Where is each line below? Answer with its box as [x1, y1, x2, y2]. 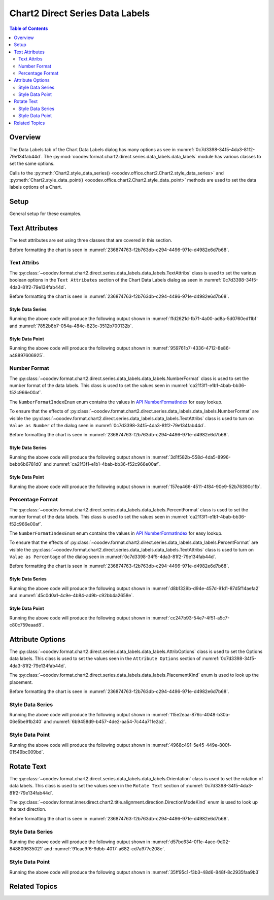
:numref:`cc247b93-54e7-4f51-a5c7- [151, 614, 230, 621]
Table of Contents [9, 25, 48, 31]
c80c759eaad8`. [9, 622, 44, 628]
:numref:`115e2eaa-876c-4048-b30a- [151, 712, 230, 718]
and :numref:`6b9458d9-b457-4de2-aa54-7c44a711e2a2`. [44, 718, 167, 725]
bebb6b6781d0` [9, 461, 43, 467]
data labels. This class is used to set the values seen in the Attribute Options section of [9, 655, 201, 662]
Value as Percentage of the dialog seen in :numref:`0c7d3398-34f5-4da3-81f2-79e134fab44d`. [9, 553, 217, 560]
